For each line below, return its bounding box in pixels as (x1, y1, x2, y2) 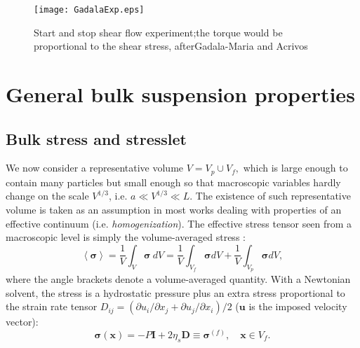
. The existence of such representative (189, 188, 351, 203)
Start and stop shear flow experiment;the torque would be (34, 25, 283, 39)
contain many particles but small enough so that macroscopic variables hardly (6, 174, 341, 189)
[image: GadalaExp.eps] (34, 5, 145, 15)
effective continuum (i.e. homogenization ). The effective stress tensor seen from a (6, 216, 352, 230)
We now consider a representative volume (6, 160, 184, 175)
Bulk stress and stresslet (6, 127, 187, 149)
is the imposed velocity (248, 299, 347, 314)
